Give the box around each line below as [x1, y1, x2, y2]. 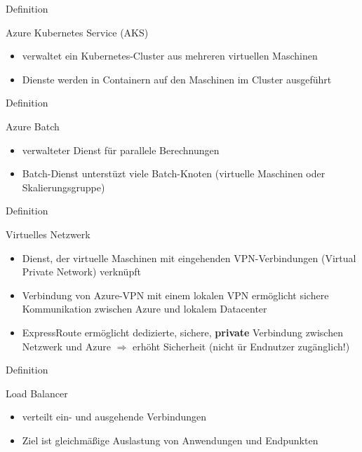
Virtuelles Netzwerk [6, 226, 90, 241]
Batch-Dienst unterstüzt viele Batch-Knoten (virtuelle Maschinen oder [22, 166, 326, 181]
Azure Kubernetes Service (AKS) [6, 25, 149, 39]
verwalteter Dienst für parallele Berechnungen [22, 142, 220, 157]
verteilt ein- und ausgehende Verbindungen [22, 409, 207, 424]
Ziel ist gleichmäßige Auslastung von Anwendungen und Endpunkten [22, 432, 319, 447]
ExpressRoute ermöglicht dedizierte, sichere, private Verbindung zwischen [22, 324, 343, 339]
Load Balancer [6, 385, 68, 400]
